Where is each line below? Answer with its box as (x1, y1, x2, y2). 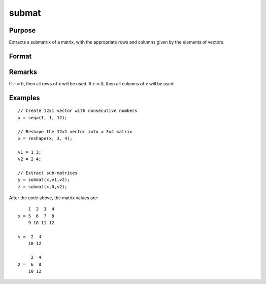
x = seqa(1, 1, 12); (18, 115, 67, 120)
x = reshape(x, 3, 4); (18, 136, 73, 141)
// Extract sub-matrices (18, 170, 78, 176)
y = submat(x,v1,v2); (18, 177, 70, 182)
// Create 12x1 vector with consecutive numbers (18, 108, 137, 113)
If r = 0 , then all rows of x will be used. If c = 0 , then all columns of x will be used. (9, 80, 175, 86)
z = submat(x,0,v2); (18, 184, 67, 189)
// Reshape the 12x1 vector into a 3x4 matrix (18, 129, 133, 134)
